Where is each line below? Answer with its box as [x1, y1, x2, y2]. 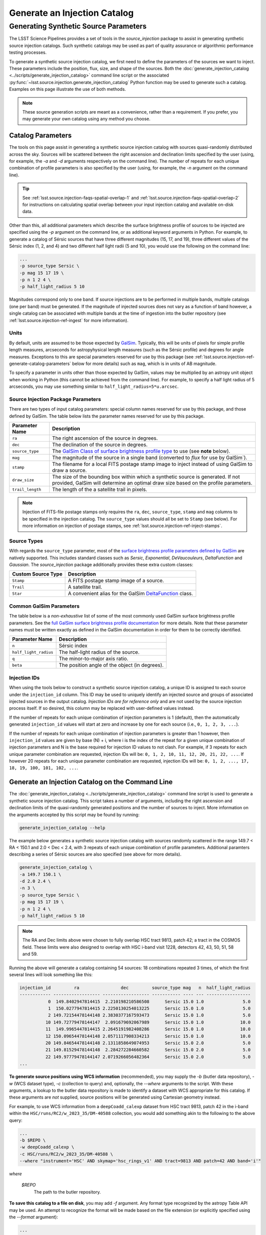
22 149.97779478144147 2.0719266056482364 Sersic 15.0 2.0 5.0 [45, 1054, 251, 1060]
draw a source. [52, 467, 87, 474]
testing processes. [9, 49, 47, 55]
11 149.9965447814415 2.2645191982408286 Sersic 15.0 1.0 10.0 [45, 1027, 251, 1032]
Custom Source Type [12, 571, 63, 577]
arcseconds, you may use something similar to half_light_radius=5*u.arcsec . [9, 383, 179, 390]
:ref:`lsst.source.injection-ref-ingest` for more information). [9, 317, 129, 323]
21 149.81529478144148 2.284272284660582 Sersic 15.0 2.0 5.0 [45, 1047, 251, 1053]
